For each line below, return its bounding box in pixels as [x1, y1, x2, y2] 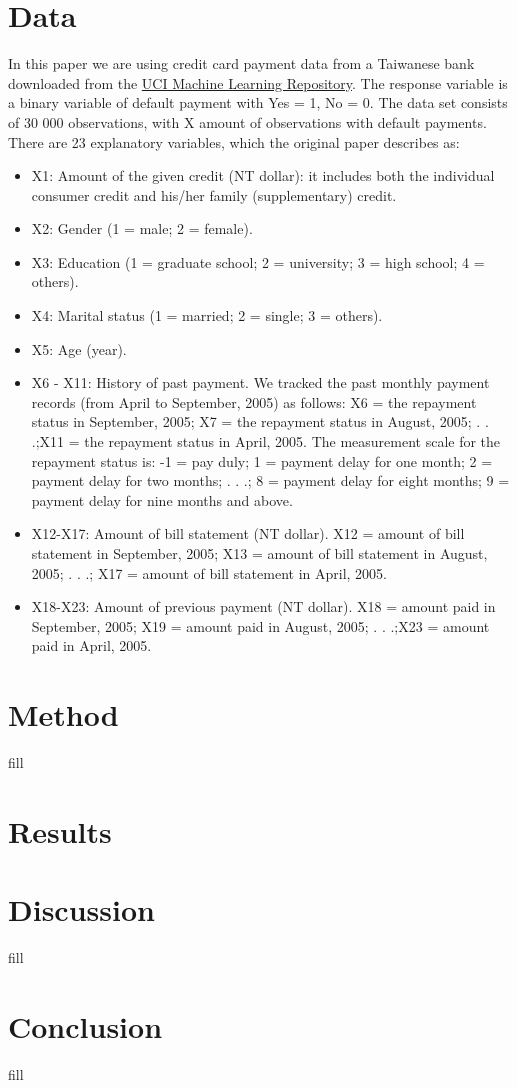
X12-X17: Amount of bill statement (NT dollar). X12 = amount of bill [31, 523, 465, 544]
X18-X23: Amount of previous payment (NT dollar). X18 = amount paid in [31, 596, 496, 617]
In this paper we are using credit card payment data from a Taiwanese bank [8, 53, 475, 74]
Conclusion [8, 1005, 163, 1046]
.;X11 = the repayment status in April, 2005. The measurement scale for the [31, 431, 501, 452]
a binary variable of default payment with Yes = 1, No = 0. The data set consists [8, 92, 508, 113]
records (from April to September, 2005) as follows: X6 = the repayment [31, 391, 477, 412]
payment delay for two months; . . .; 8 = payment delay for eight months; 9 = [31, 470, 510, 491]
